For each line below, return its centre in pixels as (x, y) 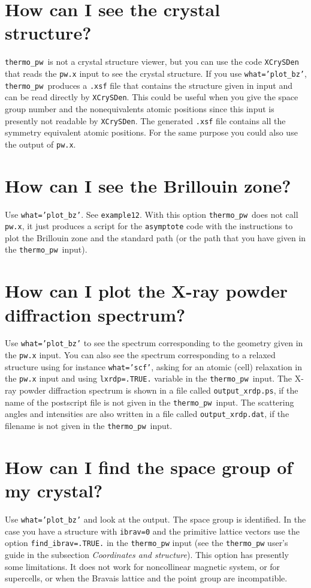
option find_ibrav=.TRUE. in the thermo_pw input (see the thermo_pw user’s (147, 543)
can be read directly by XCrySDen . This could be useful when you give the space (152, 97)
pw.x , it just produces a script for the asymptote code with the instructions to (149, 226)
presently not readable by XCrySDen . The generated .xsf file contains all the (145, 120)
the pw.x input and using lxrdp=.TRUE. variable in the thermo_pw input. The (148, 378)
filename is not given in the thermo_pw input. (89, 426)
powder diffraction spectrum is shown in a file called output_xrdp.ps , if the (159, 390)
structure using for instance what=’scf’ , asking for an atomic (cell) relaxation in (154, 366)
